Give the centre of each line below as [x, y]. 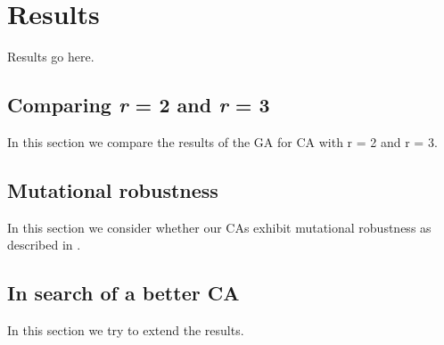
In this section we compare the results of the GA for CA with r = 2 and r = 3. [222, 141]
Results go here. [51, 57]
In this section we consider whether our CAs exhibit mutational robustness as [219, 227]
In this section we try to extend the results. [126, 330]
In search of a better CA [123, 293]
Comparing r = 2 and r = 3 [139, 105]
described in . [44, 245]
